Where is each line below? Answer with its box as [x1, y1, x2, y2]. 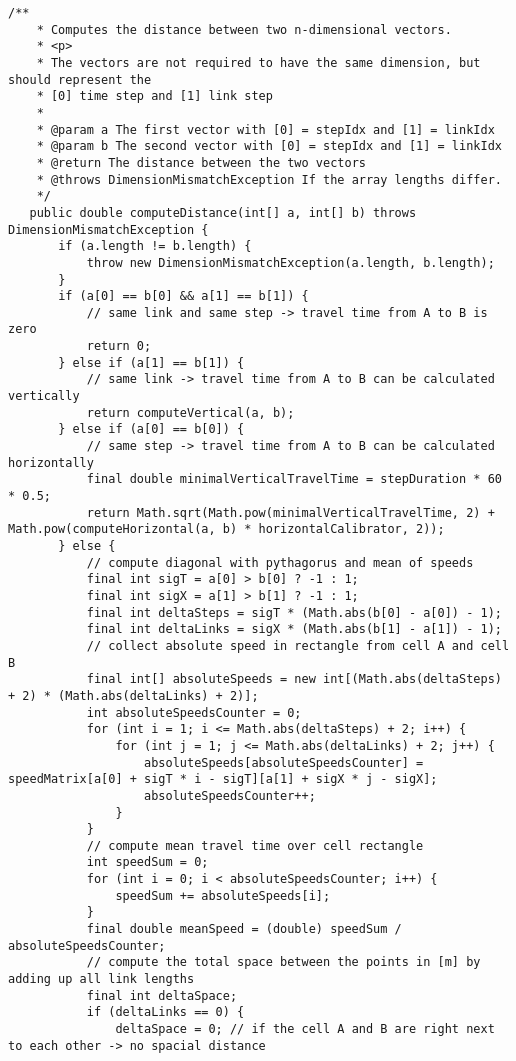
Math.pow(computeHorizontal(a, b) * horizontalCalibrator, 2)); [8, 522, 445, 537]
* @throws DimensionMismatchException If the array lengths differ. [36, 172, 502, 187]
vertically [8, 389, 80, 404]
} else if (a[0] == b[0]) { [58, 422, 245, 437]
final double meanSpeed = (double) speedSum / [86, 922, 402, 937]
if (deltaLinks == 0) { [86, 1005, 245, 1020]
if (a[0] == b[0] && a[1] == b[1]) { [58, 289, 309, 304]
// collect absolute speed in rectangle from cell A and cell [86, 638, 510, 653]
